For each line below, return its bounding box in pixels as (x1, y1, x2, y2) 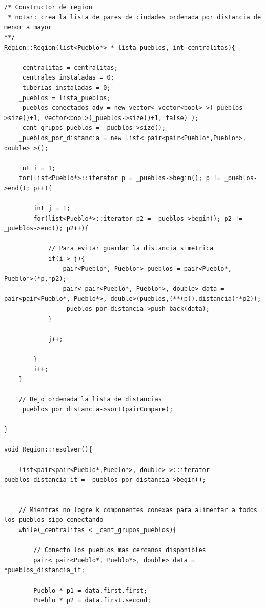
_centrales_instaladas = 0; (18, 74, 114, 82)
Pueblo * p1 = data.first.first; (33, 586, 148, 594)
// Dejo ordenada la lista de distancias (18, 396, 162, 403)
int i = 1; (18, 164, 56, 172)
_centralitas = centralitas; (18, 64, 118, 71)
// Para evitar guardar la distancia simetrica (48, 245, 214, 252)
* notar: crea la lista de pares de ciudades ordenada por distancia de (8, 13, 261, 21)
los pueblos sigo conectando (4, 516, 104, 524)
